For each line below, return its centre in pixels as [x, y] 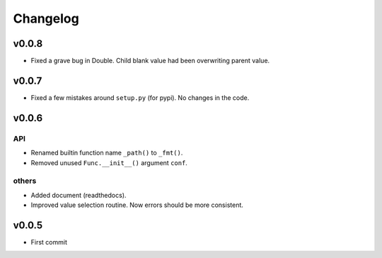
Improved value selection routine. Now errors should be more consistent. [137, 205]
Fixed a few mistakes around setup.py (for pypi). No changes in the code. [140, 97]
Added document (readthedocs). [79, 195]
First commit [49, 242]
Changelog [46, 18]
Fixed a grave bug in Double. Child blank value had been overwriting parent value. [150, 61]
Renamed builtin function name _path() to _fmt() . [107, 153]
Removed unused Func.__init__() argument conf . [109, 162]
